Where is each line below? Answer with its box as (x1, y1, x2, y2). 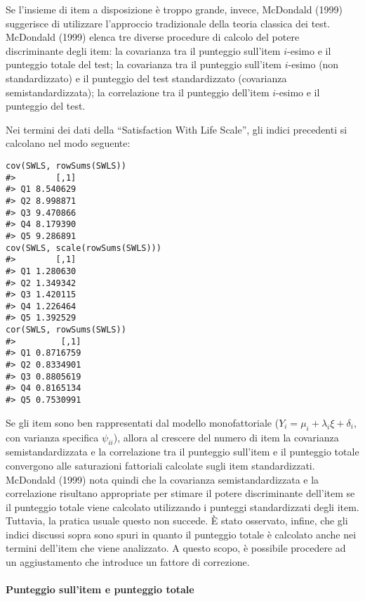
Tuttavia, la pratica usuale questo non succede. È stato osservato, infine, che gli (6, 513, 348, 528)
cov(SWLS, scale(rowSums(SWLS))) (6, 243, 161, 253)
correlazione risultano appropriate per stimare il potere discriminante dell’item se (6, 486, 355, 500)
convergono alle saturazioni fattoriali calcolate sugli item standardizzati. (6, 458, 315, 472)
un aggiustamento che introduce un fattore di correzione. (6, 555, 250, 569)
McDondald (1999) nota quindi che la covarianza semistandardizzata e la (6, 472, 319, 486)
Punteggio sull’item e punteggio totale (6, 582, 194, 597)
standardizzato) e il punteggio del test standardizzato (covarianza (6, 70, 287, 85)
